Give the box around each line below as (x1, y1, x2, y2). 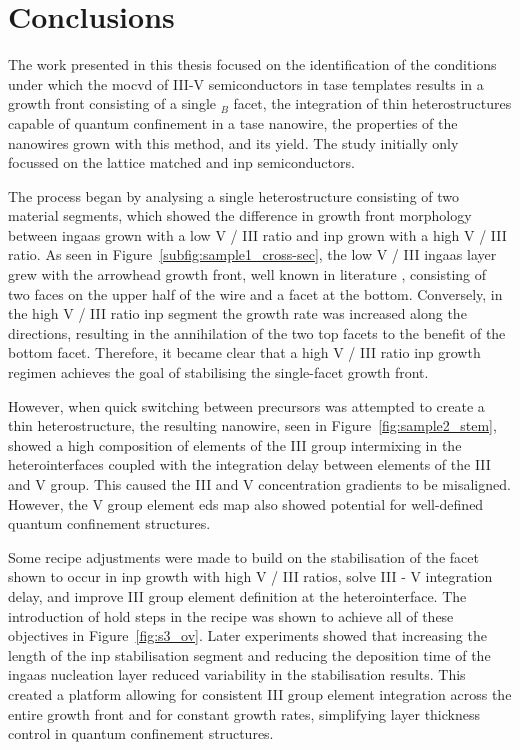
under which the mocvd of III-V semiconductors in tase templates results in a (8, 73, 484, 94)
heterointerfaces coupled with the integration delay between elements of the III (8, 454, 491, 475)
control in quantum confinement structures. (8, 723, 274, 744)
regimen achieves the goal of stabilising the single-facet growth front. (8, 362, 429, 383)
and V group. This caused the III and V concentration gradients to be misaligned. (8, 474, 511, 494)
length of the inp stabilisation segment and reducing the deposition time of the (8, 644, 491, 665)
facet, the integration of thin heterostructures (233, 93, 512, 114)
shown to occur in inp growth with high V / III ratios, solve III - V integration (8, 566, 493, 587)
